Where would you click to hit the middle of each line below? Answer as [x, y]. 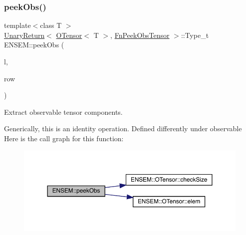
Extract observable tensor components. [63, 112]
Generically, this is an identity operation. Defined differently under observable [123, 128]
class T [51, 25]
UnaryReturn [24, 35]
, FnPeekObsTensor [140, 35]
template [17, 25]
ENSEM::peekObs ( [34, 45]
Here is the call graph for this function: [64, 138]
